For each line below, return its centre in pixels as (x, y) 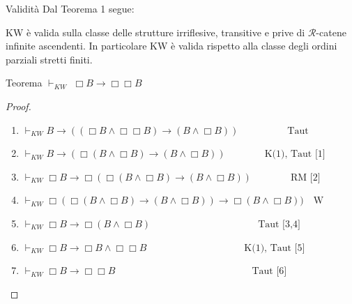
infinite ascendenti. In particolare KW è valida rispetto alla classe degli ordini (171, 46)
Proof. (18, 106)
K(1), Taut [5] (275, 248)
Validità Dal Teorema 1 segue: (70, 8)
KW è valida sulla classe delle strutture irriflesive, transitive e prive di (155, 32)
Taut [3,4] (279, 224)
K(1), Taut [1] (295, 154)
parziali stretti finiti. (49, 59)
